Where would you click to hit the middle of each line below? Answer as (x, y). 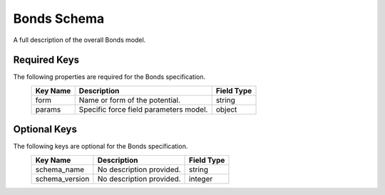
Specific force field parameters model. (143, 109)
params (48, 109)
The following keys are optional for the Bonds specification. (101, 147)
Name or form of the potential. (130, 100)
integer (201, 179)
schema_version (62, 179)
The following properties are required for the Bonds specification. (109, 77)
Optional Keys (45, 129)
